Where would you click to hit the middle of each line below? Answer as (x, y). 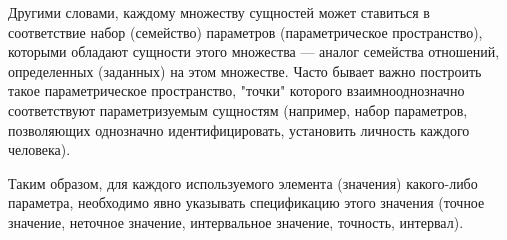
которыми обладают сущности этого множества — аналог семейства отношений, (254, 51)
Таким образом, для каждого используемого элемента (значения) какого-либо (243, 182)
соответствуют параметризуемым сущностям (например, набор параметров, (238, 109)
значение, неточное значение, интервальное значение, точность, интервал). (236, 221)
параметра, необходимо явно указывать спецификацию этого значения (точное (246, 202)
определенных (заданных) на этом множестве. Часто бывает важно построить (245, 70)
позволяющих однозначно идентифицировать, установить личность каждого (239, 129)
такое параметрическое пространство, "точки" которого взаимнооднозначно (236, 90)
